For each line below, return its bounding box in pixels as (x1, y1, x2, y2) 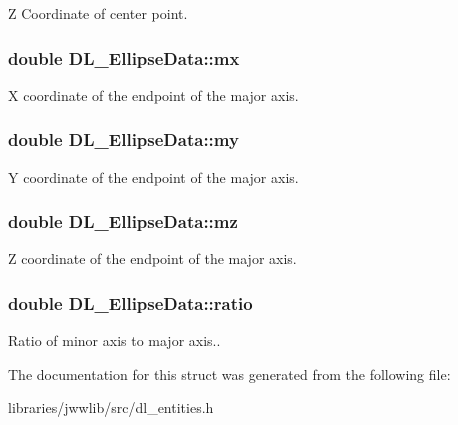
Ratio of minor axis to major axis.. (8, 330, 221, 351)
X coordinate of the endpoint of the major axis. (8, 84, 299, 105)
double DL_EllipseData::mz (8, 209, 238, 234)
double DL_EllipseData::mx (8, 45, 240, 70)
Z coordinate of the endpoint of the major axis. (8, 248, 297, 269)
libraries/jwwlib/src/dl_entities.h (8, 397, 214, 418)
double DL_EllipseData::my (8, 127, 239, 152)
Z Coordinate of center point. (8, 3, 188, 23)
